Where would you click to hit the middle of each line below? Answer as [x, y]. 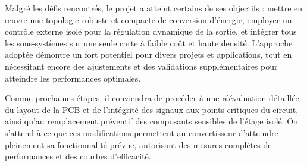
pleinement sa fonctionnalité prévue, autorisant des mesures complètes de [138, 144]
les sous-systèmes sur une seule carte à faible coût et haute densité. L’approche [149, 43]
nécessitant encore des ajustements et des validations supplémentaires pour [141, 66]
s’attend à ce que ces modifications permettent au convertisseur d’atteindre [142, 132]
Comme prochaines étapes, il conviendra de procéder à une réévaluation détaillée [152, 98]
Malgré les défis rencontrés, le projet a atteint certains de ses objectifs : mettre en [154, 8]
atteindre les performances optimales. [73, 78]
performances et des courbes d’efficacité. [78, 156]
